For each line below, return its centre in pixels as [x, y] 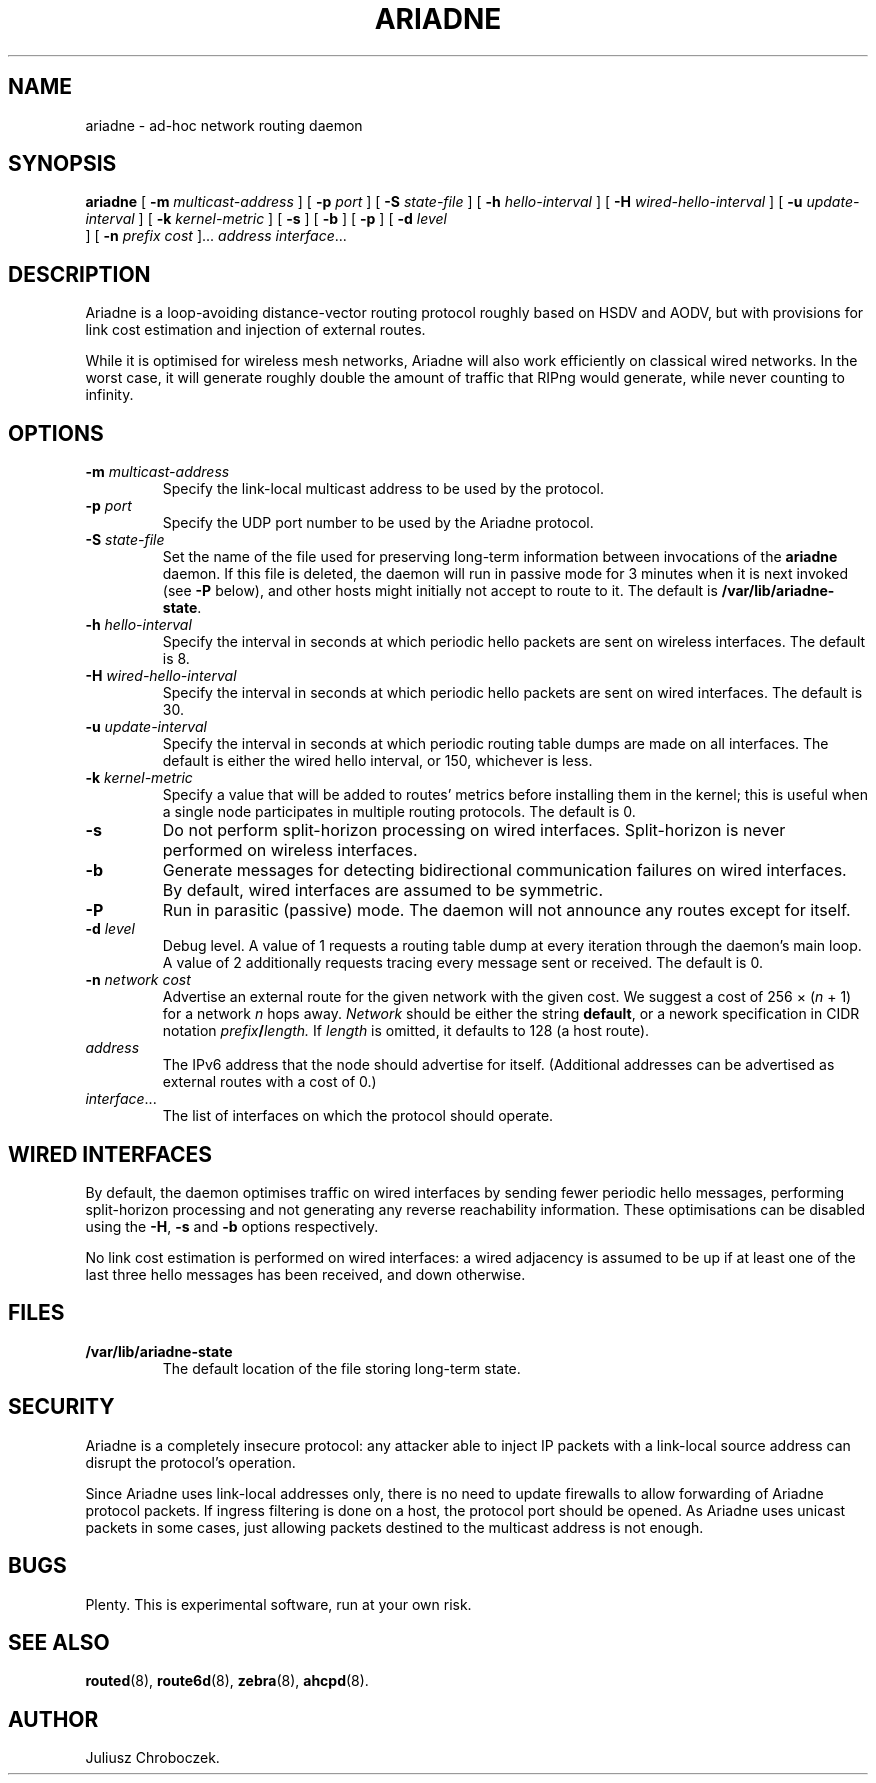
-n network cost [138, 980]
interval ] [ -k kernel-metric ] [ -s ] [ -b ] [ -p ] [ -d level [266, 219]
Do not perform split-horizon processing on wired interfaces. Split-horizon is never [474, 830]
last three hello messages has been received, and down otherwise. [305, 1274]
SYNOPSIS [62, 164]
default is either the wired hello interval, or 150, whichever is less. [377, 761]
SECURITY [61, 1407]
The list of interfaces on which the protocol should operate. [358, 1116]
